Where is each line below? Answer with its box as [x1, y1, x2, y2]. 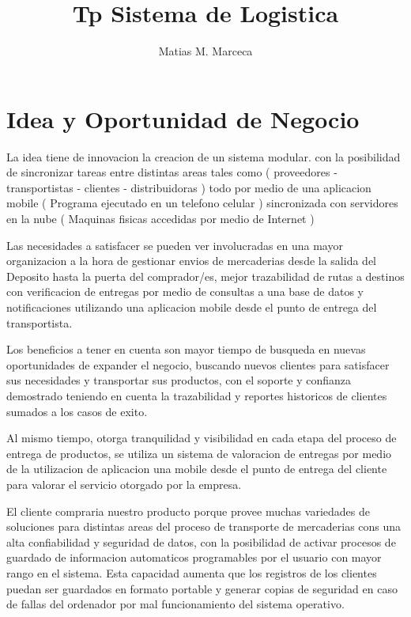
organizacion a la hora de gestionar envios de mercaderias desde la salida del [6, 252, 376, 269]
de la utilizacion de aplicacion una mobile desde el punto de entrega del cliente [6, 460, 387, 477]
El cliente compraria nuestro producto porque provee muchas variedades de [6, 502, 370, 519]
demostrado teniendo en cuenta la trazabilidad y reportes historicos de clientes [6, 387, 387, 403]
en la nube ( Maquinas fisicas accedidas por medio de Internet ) [6, 210, 315, 227]
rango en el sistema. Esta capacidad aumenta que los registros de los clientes [6, 564, 377, 581]
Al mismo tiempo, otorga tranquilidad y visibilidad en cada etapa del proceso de [6, 430, 397, 446]
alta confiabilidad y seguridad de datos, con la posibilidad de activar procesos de [6, 533, 396, 550]
